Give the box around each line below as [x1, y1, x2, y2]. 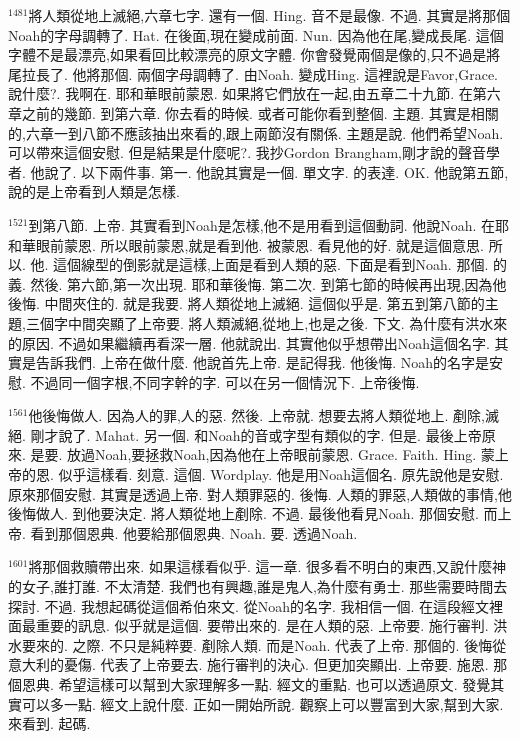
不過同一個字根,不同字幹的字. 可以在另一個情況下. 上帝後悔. [30, 371, 420, 392]
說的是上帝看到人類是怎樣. [8, 181, 180, 202]
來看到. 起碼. [8, 713, 91, 734]
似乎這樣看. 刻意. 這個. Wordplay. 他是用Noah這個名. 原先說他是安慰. [58, 464, 504, 485]
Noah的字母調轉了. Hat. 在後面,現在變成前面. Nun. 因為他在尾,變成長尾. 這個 [8, 24, 504, 45]
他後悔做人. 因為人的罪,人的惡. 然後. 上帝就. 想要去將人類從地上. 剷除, [28, 405, 485, 426]
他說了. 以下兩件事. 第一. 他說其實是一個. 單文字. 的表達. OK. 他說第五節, [30, 161, 509, 182]
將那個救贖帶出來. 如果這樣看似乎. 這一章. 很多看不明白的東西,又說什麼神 [28, 556, 506, 577]
